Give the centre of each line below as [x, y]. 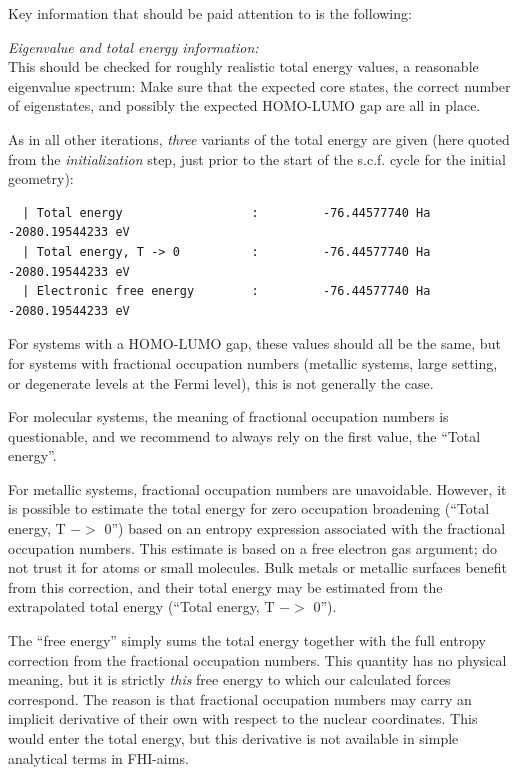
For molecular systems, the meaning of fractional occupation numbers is [228, 416]
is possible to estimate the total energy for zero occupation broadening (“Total [249, 508]
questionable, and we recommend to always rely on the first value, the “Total [244, 435]
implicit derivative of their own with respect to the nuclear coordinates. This [243, 718]
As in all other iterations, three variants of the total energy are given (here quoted [259, 138]
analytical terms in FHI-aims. [98, 757]
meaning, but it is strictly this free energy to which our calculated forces [229, 679]
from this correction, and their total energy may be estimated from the [225, 586]
